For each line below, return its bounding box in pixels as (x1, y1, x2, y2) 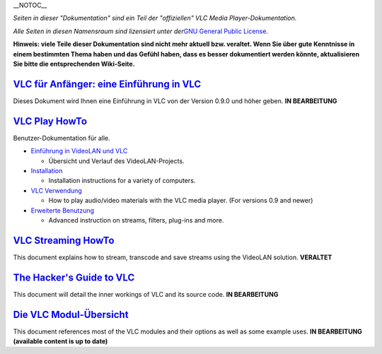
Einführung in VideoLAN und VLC (30, 147, 128, 155)
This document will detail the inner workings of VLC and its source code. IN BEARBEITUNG (13, 290, 279, 298)
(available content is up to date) (13, 337, 108, 346)
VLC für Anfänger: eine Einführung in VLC (13, 78, 202, 90)
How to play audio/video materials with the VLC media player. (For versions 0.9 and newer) (48, 196, 313, 205)
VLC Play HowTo (13, 115, 88, 127)
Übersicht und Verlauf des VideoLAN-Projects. (48, 156, 185, 165)
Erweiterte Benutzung (30, 206, 95, 215)
